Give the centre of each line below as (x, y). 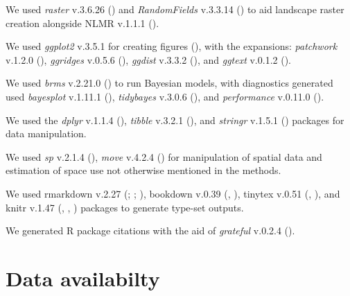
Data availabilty (83, 278)
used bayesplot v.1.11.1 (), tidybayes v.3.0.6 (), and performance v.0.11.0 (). (165, 96)
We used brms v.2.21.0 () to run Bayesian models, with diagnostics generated (169, 83)
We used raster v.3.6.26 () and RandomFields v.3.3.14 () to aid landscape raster (175, 9)
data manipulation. (46, 133)
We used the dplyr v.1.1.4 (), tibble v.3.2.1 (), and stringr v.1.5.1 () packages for (175, 120)
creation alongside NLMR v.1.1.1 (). (82, 23)
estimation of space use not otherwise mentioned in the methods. (143, 170)
